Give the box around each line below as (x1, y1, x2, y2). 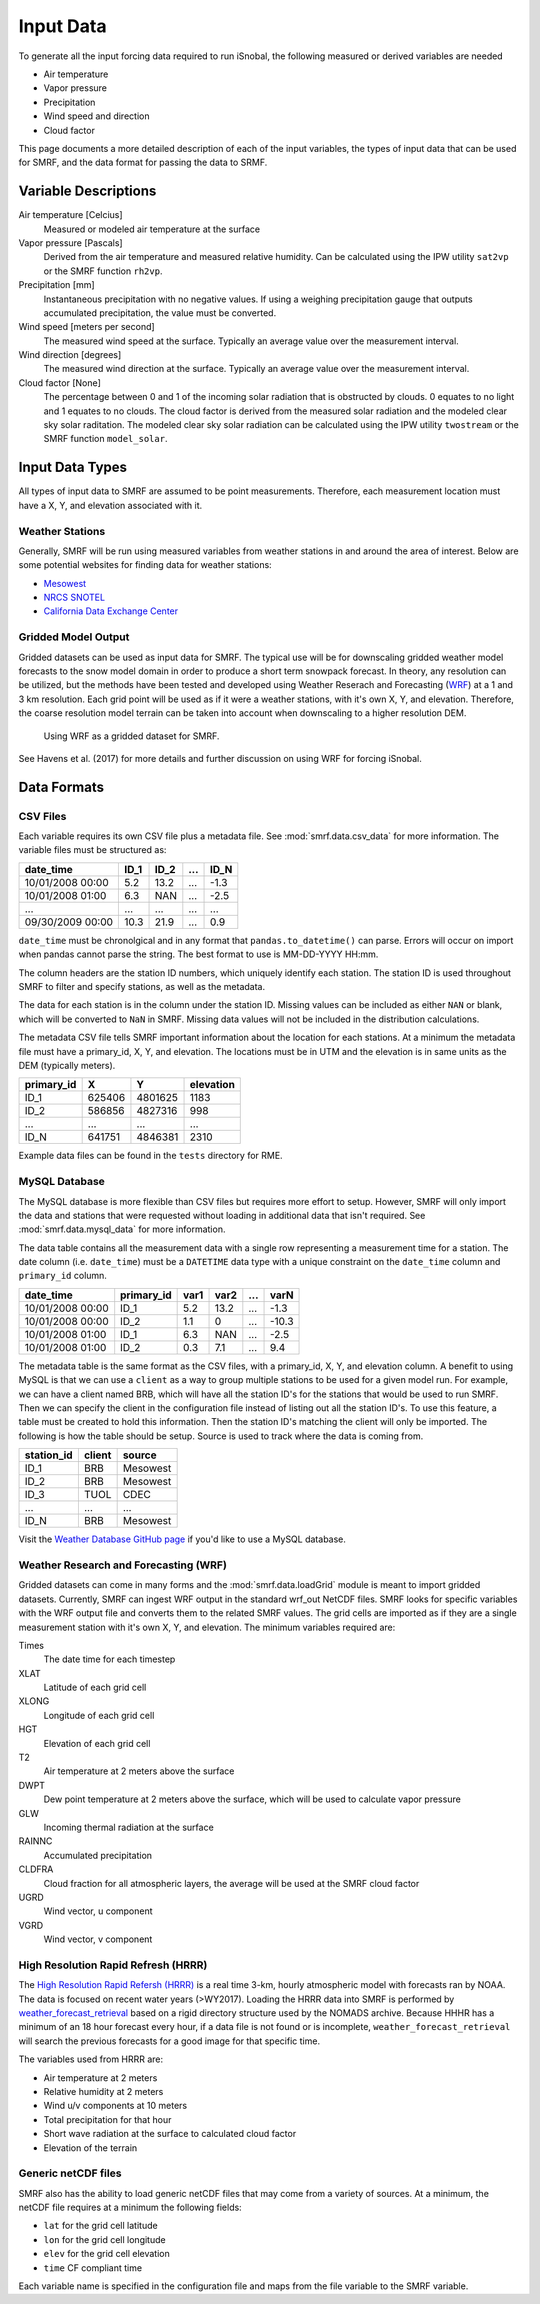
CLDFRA (18, 1863, 54, 1875)
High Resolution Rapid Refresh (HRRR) (18, 1958, 208, 1972)
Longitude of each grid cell (43, 1709, 155, 1721)
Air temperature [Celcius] (18, 209, 124, 221)
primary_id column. (18, 1270, 107, 1282)
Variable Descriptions (18, 183, 157, 200)
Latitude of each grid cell (43, 1681, 147, 1694)
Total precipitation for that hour (43, 2113, 172, 2125)
